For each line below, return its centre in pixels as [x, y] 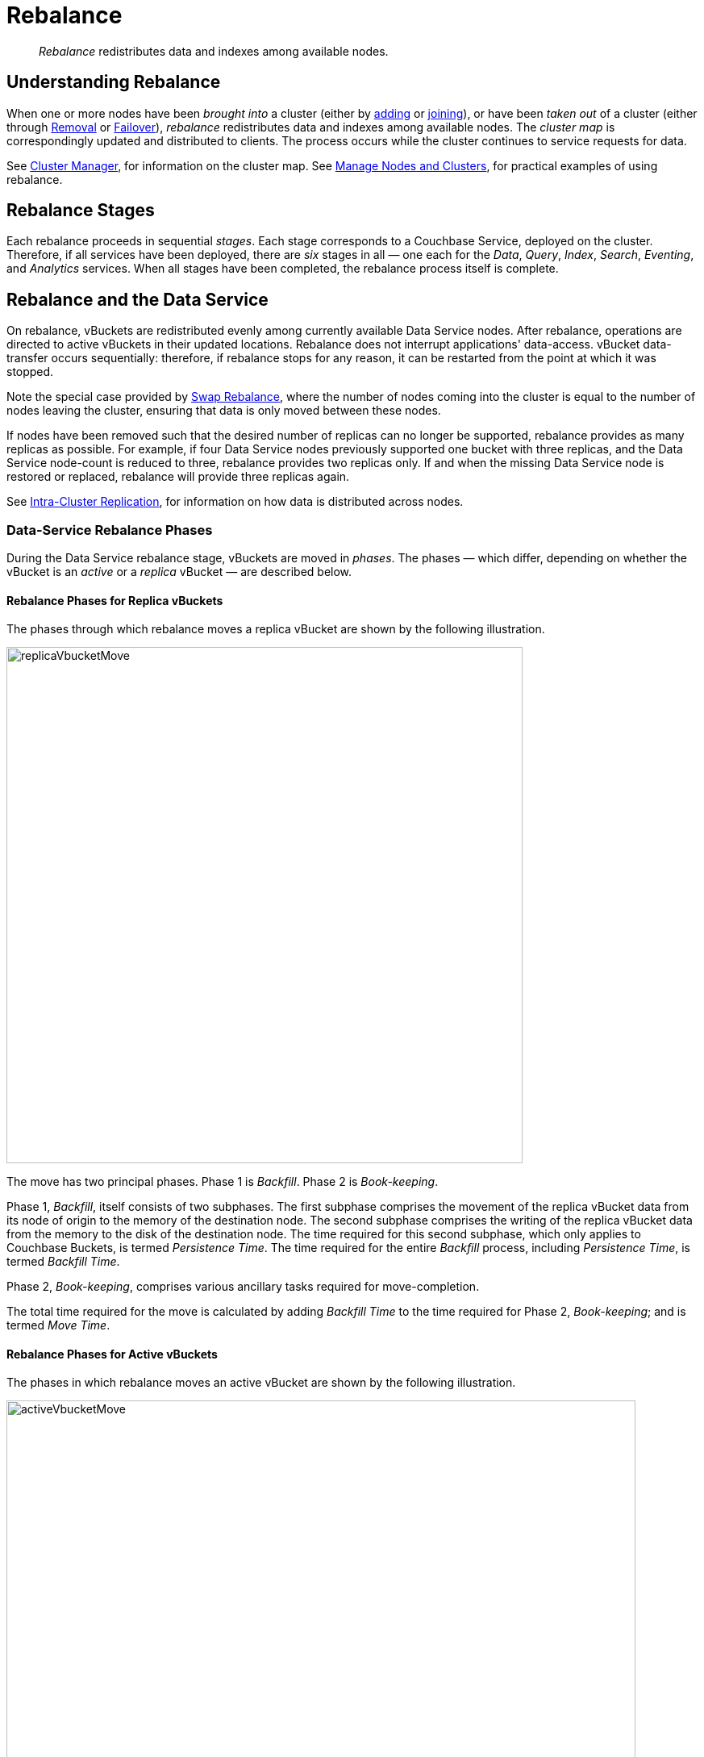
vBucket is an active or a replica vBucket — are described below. [179, 572]
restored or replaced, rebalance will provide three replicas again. [178, 477]
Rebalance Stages [81, 211]
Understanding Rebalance [114, 82]
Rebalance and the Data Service [137, 299]
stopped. [30, 372]
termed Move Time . [58, 1325]
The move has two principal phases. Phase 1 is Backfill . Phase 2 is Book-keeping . [223, 1182]
